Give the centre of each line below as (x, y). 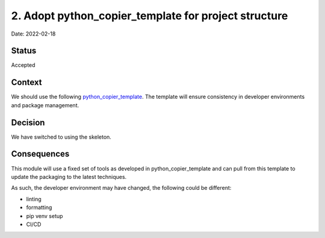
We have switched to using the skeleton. (61, 137)
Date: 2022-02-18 (33, 34)
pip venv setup (45, 216)
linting (34, 199)
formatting (39, 207)
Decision (28, 123)
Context (26, 82)
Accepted (23, 65)
